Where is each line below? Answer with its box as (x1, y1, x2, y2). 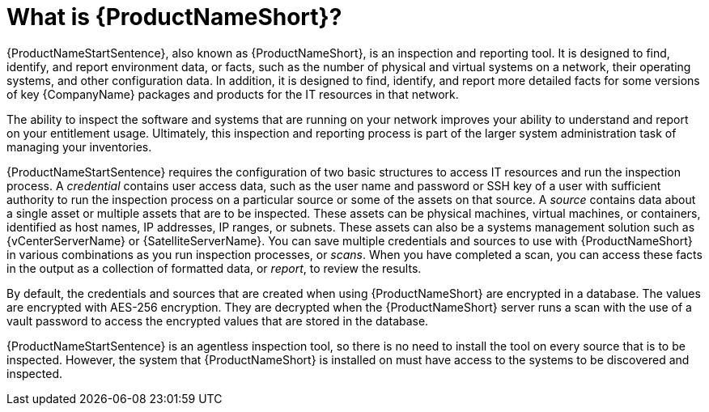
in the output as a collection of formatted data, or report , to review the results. (6, 261, 422, 275)
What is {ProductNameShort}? (6, 3, 342, 31)
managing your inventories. (6, 139, 152, 154)
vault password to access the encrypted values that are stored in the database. (6, 313, 429, 328)
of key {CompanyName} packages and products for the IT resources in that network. (6, 87, 459, 101)
